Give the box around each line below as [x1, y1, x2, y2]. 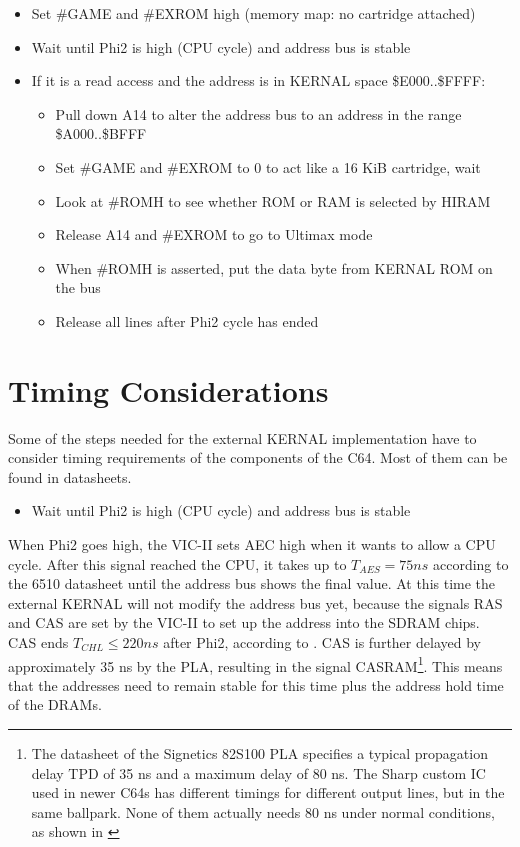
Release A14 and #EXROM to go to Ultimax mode [55, 224, 373, 245]
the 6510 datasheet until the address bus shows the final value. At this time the [8, 573, 496, 594]
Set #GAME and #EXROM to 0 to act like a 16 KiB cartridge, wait [55, 156, 481, 177]
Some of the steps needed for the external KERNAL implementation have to [8, 427, 477, 448]
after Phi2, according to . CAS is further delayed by [163, 632, 481, 652]
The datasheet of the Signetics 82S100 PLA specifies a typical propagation [31, 743, 488, 764]
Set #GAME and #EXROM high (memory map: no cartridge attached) [31, 3, 476, 23]
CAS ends [8, 632, 69, 652]
